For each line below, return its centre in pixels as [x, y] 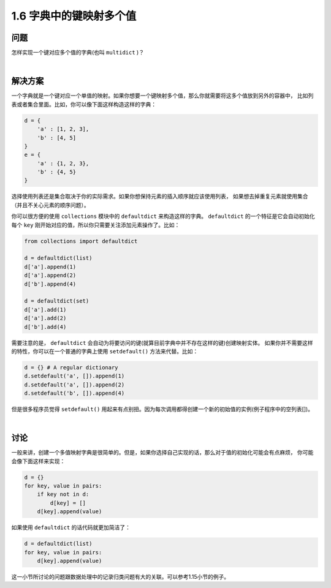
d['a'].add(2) [45, 318]
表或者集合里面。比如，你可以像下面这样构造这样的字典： [84, 104]
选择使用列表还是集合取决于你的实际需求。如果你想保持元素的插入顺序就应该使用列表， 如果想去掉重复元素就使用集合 [160, 197]
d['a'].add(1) [45, 310]
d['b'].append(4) [50, 284]
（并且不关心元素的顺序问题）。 [50, 205]
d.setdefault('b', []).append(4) [74, 393]
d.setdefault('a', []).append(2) [74, 385]
